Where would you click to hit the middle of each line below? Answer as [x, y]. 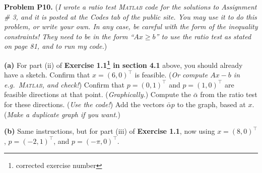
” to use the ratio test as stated [203, 36]
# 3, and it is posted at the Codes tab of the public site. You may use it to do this [130, 16]
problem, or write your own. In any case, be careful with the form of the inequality [131, 26]
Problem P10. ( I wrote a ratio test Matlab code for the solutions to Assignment [130, 7]
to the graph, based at [211, 104]
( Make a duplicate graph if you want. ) [62, 114]
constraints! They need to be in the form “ [69, 36]
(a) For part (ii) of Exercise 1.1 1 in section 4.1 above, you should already [123, 64]
